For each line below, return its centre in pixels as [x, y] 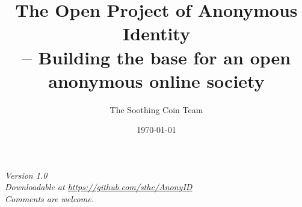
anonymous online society [156, 80]
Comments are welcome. [49, 199]
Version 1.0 [26, 175]
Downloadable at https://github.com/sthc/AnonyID [99, 187]
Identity [156, 33]
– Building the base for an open [156, 57]
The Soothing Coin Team [156, 109]
